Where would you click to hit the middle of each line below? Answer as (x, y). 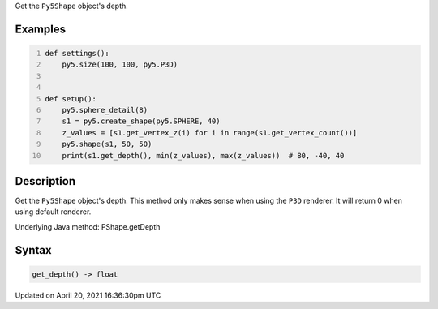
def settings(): (77, 53)
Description (45, 181)
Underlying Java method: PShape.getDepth (88, 226)
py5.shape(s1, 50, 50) (107, 144)
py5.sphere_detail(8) (105, 110)
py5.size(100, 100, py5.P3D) (120, 64)
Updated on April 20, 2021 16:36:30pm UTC (88, 295)
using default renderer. (53, 212)
